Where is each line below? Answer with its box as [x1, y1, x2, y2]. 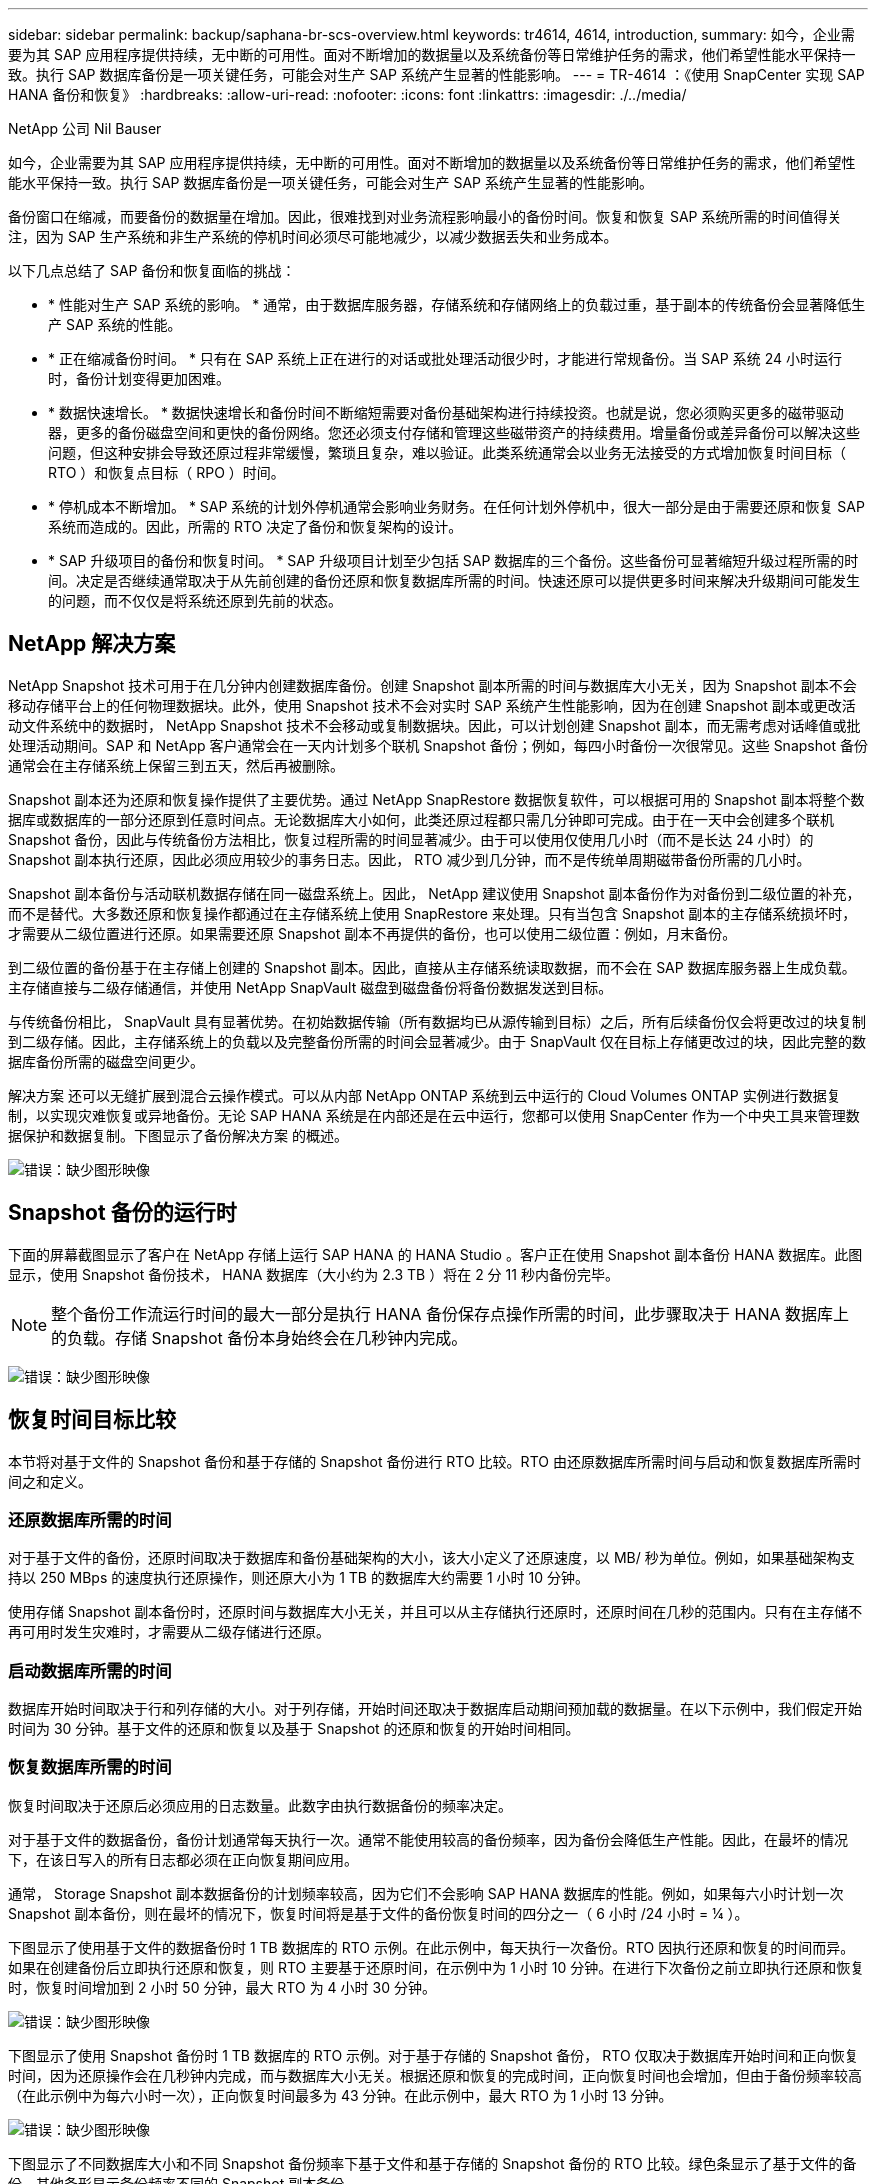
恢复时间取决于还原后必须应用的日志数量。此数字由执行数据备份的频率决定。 [8, 1796, 512, 1814]
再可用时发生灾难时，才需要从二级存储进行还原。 [8, 1623, 330, 1641]
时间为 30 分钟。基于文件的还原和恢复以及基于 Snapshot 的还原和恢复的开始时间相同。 [8, 1720, 580, 1738]
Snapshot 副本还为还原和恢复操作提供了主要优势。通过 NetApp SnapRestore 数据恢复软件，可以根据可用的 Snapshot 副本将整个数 [8, 790, 865, 808]
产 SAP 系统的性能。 [48, 316, 182, 333]
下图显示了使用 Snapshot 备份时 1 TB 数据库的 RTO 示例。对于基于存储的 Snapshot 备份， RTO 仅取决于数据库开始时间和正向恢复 [8, 2046, 859, 2064]
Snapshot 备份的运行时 [8, 1200, 237, 1226]
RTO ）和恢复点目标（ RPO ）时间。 [48, 464, 285, 481]
